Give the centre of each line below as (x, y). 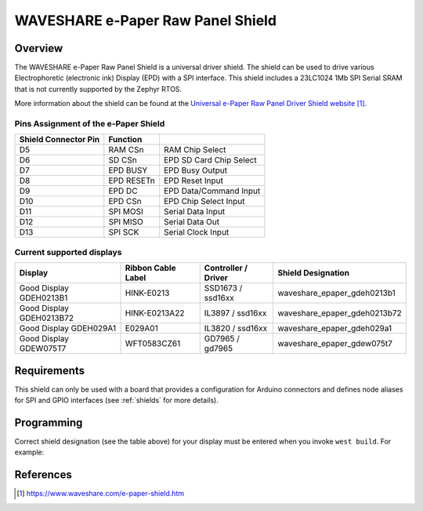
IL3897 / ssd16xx (235, 313)
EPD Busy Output (195, 170)
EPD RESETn (132, 181)
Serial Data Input (194, 212)
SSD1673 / (223, 288)
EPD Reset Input (193, 181)
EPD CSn (125, 202)
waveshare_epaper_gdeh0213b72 (340, 313)
